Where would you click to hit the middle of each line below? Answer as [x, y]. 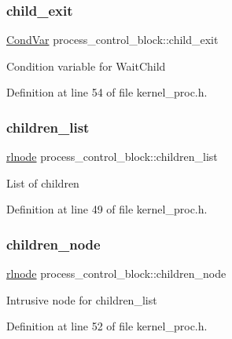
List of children [43, 182]
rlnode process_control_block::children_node [116, 273]
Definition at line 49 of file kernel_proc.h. [107, 209]
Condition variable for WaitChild [86, 66]
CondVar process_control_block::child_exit [112, 40]
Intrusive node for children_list [82, 299]
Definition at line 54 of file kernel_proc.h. [107, 92]
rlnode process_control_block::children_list [112, 157]
